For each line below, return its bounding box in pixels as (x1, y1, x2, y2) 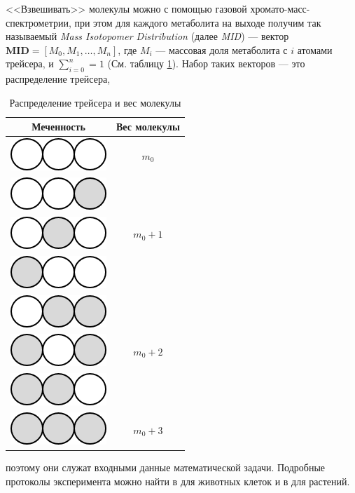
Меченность (32, 119, 85, 134)
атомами (297, 42, 333, 57)
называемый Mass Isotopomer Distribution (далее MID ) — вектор (6, 29, 289, 43)
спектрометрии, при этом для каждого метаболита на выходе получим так (6, 15, 321, 29)
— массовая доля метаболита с (155, 42, 288, 57)
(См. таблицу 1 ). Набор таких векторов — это (107, 56, 305, 71)
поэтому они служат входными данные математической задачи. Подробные (6, 460, 326, 475)
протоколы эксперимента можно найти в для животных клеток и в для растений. (6, 473, 350, 488)
